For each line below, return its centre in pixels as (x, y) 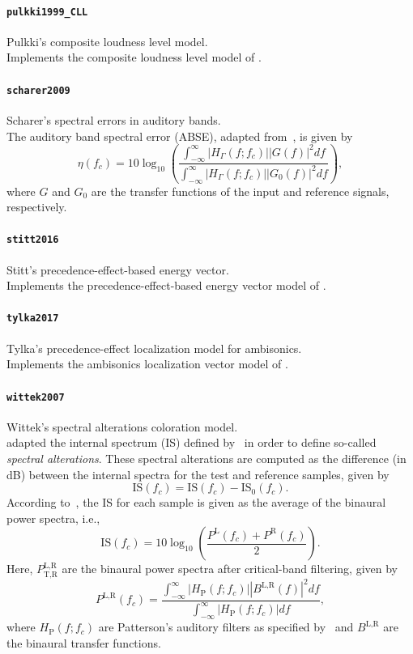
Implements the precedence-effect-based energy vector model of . (166, 285)
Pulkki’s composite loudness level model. (107, 41)
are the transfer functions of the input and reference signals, (240, 191)
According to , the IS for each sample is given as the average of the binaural (196, 502)
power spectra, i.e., (53, 518)
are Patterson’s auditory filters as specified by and (226, 627)
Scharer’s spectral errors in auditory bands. (114, 119)
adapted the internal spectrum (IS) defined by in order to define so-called (192, 442)
